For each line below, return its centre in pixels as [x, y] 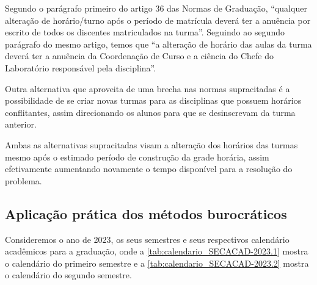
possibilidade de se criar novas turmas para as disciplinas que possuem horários [153, 100]
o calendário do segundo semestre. [68, 275]
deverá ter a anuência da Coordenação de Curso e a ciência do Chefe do [140, 56]
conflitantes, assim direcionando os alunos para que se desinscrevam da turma [150, 112]
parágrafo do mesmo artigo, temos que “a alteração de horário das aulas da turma [158, 44]
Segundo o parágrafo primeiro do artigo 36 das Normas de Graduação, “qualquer [156, 8]
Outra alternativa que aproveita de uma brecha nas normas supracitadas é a [148, 88]
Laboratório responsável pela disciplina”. [81, 67]
